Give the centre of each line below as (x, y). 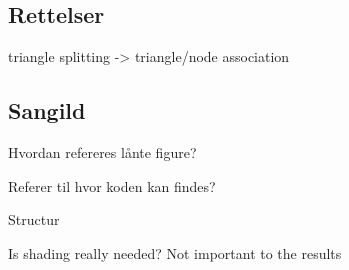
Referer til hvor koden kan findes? (112, 185)
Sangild (47, 110)
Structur (34, 219)
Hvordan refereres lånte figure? (102, 152)
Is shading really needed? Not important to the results (175, 252)
